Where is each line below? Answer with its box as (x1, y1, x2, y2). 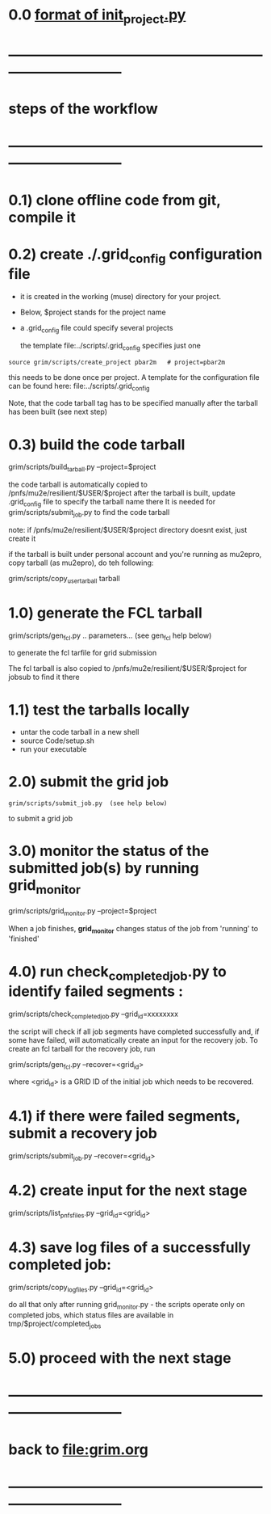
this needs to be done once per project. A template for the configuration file (8, 372, 260, 382)
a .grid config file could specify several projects (19, 323, 173, 335)
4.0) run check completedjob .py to (8, 962, 227, 984)
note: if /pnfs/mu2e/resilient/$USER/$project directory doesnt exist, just (8, 525, 248, 534)
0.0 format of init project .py (8, 6, 186, 27)
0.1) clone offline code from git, (8, 191, 221, 209)
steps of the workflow (8, 99, 159, 118)
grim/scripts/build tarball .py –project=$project (8, 462, 156, 474)
